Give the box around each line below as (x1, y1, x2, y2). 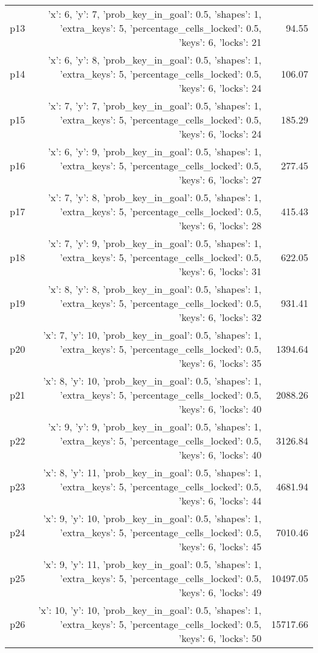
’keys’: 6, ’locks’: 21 (179, 35, 262, 49)
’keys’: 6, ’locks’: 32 (179, 310, 262, 324)
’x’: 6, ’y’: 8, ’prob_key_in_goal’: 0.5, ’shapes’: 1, (48, 53, 262, 67)
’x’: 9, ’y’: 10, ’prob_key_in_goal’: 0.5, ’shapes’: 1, (43, 511, 262, 525)
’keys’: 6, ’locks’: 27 (179, 172, 262, 186)
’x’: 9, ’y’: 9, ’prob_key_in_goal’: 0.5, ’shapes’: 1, (48, 419, 262, 433)
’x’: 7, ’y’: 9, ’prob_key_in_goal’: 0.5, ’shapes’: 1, (48, 236, 262, 250)
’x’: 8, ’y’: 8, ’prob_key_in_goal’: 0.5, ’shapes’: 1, (48, 282, 262, 296)
